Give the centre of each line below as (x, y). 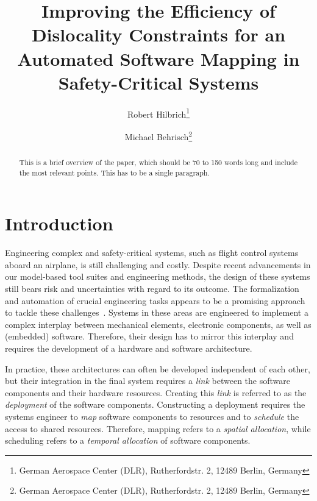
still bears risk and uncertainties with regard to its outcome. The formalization (152, 289)
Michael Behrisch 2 (158, 135)
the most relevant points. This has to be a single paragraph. (114, 172)
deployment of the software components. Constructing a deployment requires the (155, 404)
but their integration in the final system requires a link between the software (148, 381)
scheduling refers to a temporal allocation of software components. (128, 440)
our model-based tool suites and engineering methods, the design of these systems (158, 276)
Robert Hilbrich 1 (158, 113)
